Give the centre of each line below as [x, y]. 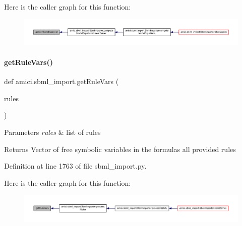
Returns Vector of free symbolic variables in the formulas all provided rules [120, 149]
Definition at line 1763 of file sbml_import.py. [75, 166]
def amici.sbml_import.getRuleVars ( [62, 81]
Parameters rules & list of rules [52, 132]
